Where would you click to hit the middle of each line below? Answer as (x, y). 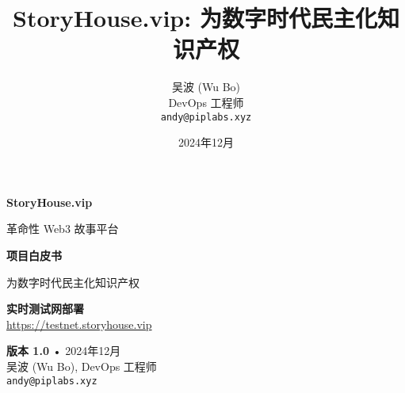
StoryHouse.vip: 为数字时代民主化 (195, 18)
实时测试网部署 (45, 309)
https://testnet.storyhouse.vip (79, 324)
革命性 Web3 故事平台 (63, 229)
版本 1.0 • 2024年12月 (64, 351)
